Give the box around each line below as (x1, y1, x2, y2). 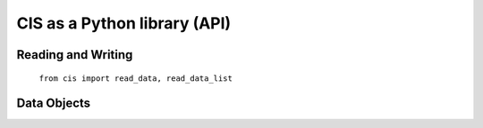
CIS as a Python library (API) (16, 13, 232, 33)
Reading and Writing (16, 47, 133, 62)
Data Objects (16, 96, 91, 111)
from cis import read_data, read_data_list (38, 73, 233, 84)
